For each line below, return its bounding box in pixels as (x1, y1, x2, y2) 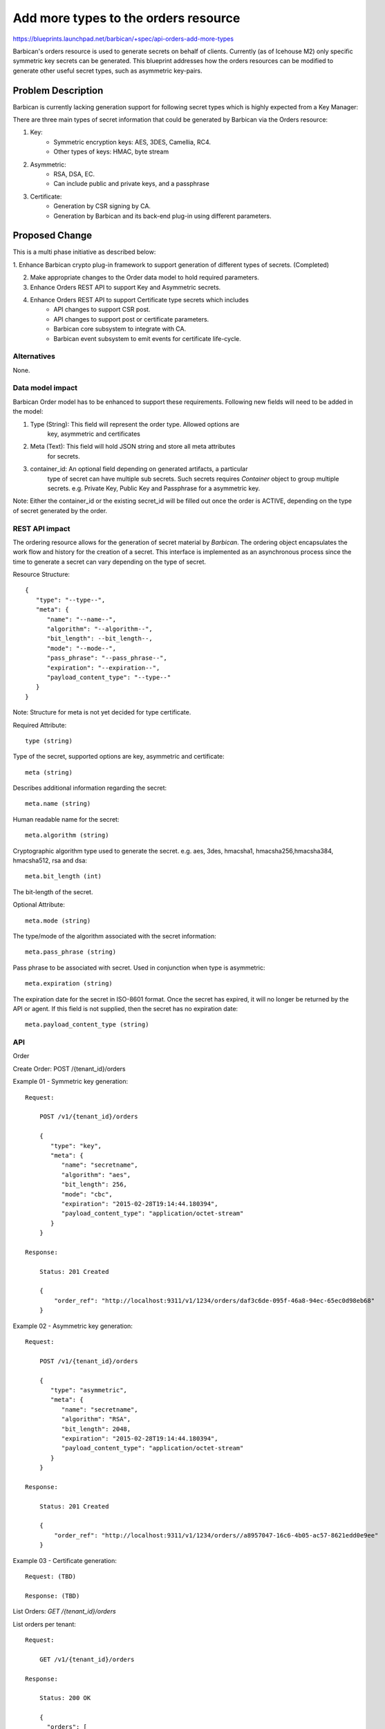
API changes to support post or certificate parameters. (53, 315, 209, 323)
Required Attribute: (12, 721, 67, 729)
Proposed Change (12, 230, 93, 241)
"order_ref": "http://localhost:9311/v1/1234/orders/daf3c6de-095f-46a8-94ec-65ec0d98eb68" (54, 1297, 375, 1304)
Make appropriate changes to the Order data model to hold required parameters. (30, 273, 259, 281)
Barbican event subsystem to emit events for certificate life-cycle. (53, 334, 241, 342)
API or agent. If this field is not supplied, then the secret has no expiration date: (12, 1004, 238, 1013)
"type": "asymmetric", (50, 1386, 128, 1394)
